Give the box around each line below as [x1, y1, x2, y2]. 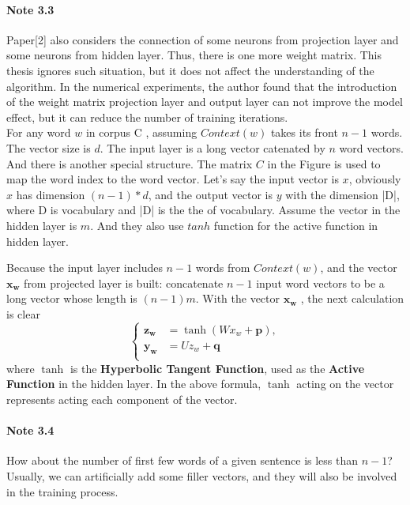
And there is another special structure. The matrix [6, 155, 253, 171]
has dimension [16, 186, 85, 202]
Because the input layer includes [6, 259, 163, 276]
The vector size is [6, 139, 91, 156]
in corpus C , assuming [85, 124, 197, 141]
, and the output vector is [148, 186, 273, 202]
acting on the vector [296, 375, 394, 392]
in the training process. [6, 483, 118, 499]
